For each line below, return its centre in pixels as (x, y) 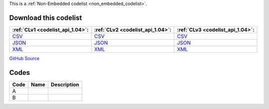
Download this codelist (46, 18)
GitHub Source (24, 58)
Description (65, 84)
